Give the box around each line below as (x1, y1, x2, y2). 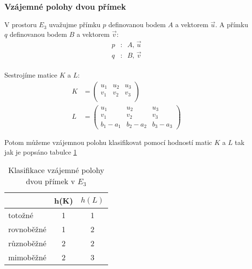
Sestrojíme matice (4, 69, 57, 79)
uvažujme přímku (49, 19, 101, 30)
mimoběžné (8, 252, 47, 263)
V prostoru (4, 19, 37, 30)
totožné (8, 209, 33, 221)
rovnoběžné (8, 223, 47, 235)
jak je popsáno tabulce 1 (4, 146, 77, 157)
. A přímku (215, 19, 248, 30)
